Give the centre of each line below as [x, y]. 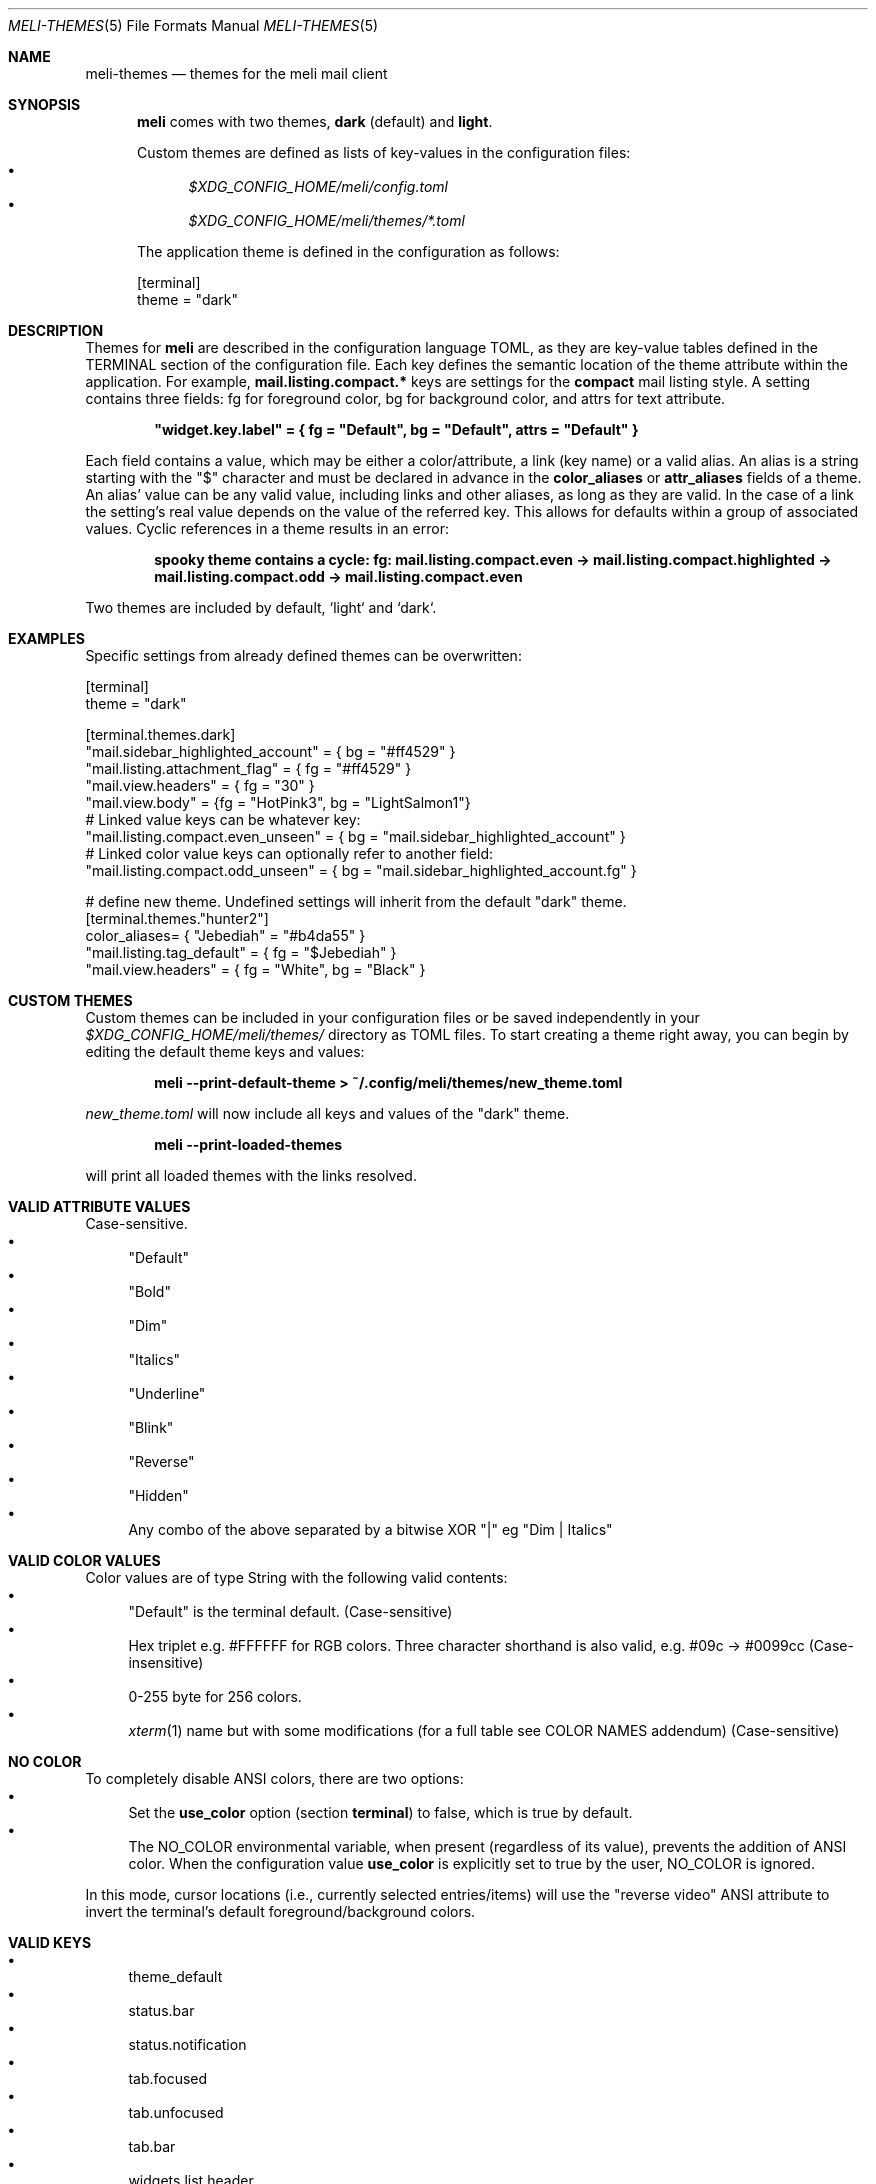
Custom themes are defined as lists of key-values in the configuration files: [384, 152]
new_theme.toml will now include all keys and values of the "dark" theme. [327, 1113]
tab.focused [168, 2078]
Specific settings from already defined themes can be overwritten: [303, 655]
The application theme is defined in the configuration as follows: [348, 251]
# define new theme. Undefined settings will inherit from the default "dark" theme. [356, 901]
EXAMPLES [46, 638]
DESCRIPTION [56, 330]
